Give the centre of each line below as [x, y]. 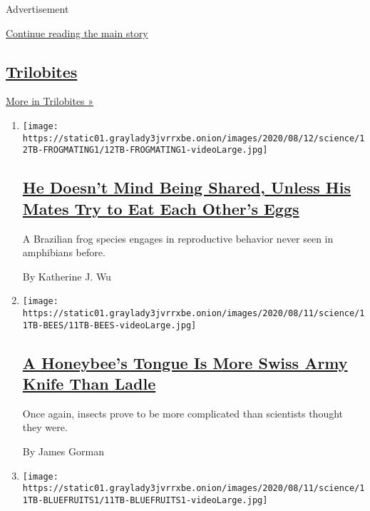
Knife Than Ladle [89, 384]
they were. [45, 427]
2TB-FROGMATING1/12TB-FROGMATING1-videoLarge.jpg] [145, 150]
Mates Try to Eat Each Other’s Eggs [161, 208]
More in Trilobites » [50, 101]
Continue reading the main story [77, 32]
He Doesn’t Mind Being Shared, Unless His [186, 187]
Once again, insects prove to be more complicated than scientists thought [183, 413]
